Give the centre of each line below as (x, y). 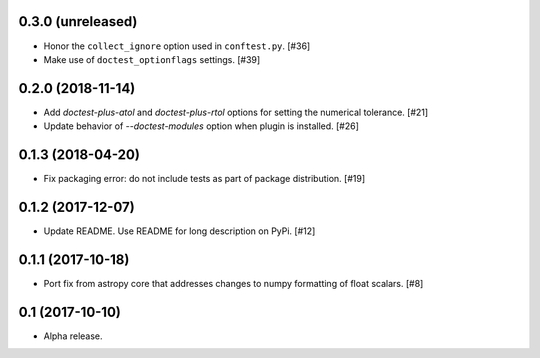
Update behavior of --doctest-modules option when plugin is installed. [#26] (201, 126)
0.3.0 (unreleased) (78, 21)
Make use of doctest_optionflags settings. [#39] (152, 59)
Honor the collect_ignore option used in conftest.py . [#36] (177, 46)
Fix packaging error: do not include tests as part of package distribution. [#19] (204, 179)
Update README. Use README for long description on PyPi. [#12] (179, 231)
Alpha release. (73, 336)
